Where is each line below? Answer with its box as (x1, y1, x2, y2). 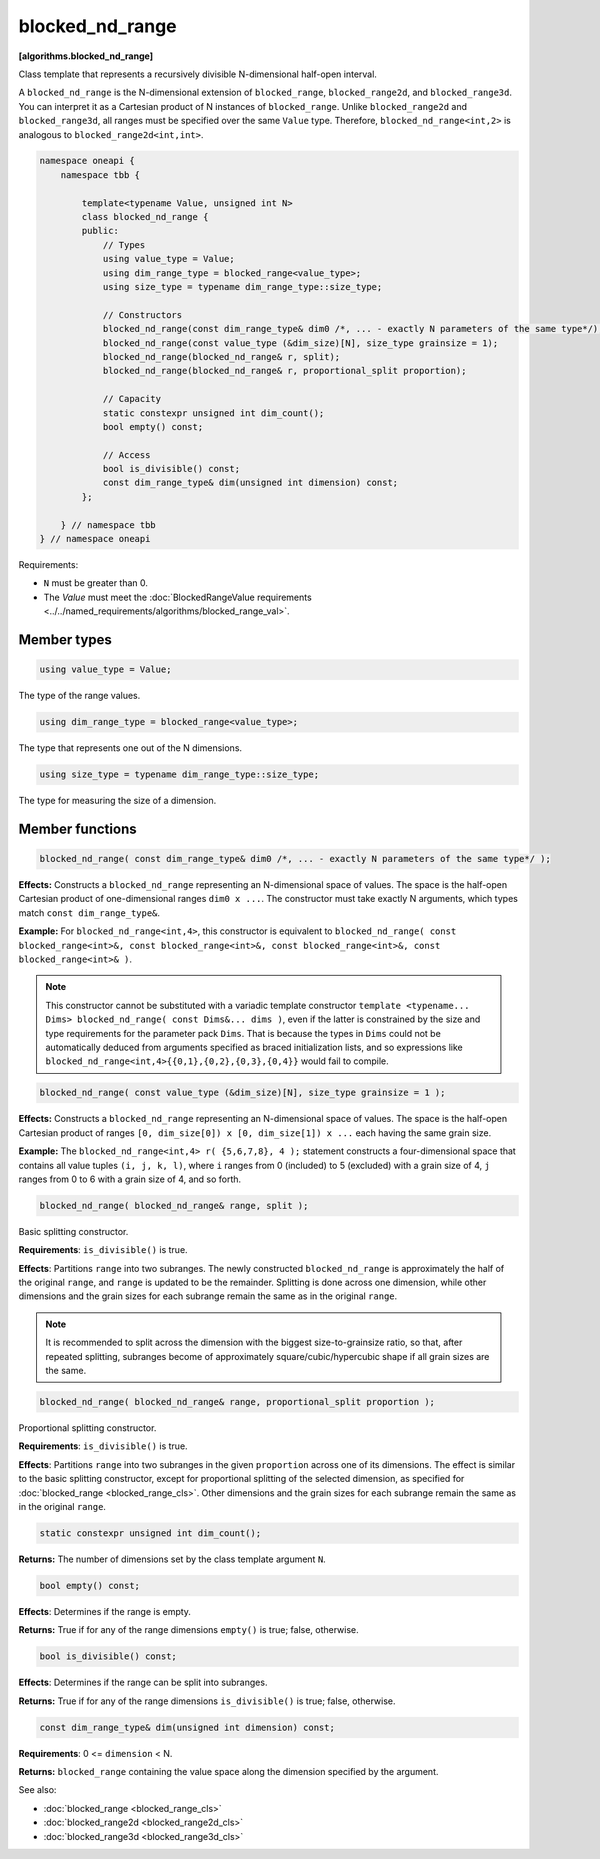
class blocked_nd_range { (81, 211, 209, 223)
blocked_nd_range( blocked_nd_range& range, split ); (39, 1200, 309, 1211)
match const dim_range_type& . (18, 906, 160, 919)
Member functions (18, 820, 137, 837)
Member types (18, 631, 112, 648)
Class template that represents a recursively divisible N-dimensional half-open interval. (18, 68, 377, 80)
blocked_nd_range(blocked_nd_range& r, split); (102, 351, 341, 362)
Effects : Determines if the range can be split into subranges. (18, 1676, 268, 1689)
